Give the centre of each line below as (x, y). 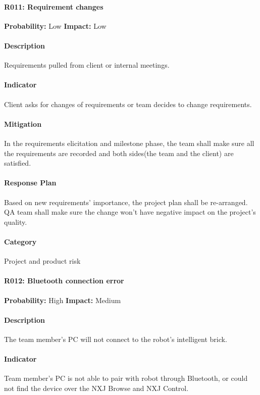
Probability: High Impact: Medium (63, 300)
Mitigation (23, 124)
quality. (16, 221)
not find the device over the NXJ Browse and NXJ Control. (96, 388)
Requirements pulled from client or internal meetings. (87, 65)
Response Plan (30, 183)
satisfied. (18, 163)
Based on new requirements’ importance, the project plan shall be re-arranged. (126, 202)
